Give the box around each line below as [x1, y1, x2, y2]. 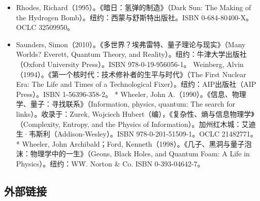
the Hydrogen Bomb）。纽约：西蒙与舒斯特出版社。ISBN [16, 12, 199, 22]
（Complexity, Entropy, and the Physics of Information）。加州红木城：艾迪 [16, 118, 256, 129]
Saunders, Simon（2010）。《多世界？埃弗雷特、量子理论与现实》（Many [16, 39, 246, 49]
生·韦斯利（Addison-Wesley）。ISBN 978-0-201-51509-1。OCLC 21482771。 [16, 128, 257, 139]
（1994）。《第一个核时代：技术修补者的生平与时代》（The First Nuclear [16, 69, 246, 79]
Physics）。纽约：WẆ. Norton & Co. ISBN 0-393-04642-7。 [16, 158, 205, 169]
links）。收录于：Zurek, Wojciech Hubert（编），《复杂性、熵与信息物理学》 [16, 108, 254, 119]
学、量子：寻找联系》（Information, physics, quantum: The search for [16, 98, 236, 109]
